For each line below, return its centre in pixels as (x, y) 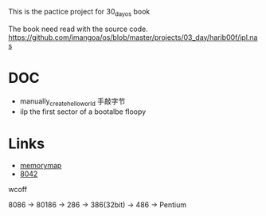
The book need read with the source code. (78, 29)
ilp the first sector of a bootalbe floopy (83, 112)
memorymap (41, 166)
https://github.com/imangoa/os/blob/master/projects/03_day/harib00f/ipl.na (133, 37)
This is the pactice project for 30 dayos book (79, 13)
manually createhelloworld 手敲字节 (72, 102)
